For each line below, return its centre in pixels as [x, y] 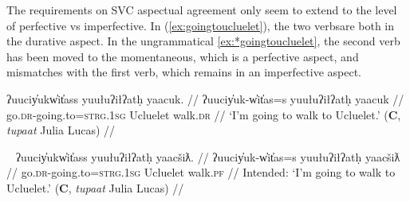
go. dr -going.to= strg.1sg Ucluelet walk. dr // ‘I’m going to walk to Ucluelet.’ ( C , [204, 114]
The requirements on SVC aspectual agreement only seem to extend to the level [202, 10]
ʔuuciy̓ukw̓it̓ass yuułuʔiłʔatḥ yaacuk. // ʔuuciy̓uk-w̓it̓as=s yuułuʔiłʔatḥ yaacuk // [205, 98]
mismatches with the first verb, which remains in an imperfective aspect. [184, 72]
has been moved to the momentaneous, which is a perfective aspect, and [183, 56]
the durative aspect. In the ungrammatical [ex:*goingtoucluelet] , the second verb [203, 41]
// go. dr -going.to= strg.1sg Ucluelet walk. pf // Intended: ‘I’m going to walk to [201, 172]
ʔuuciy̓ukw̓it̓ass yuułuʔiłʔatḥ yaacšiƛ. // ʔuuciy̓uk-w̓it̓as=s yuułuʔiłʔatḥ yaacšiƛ [208, 156]
